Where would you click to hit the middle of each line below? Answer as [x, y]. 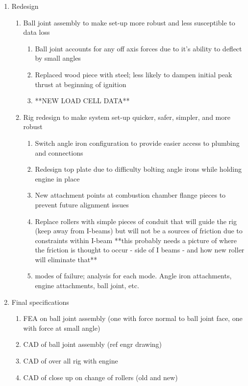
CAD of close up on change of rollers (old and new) [100, 377]
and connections [59, 152]
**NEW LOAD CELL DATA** [82, 101]
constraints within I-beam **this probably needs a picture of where [136, 240]
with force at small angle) [62, 328]
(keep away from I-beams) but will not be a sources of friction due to [139, 231]
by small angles [58, 58]
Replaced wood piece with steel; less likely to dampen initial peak [134, 74]
